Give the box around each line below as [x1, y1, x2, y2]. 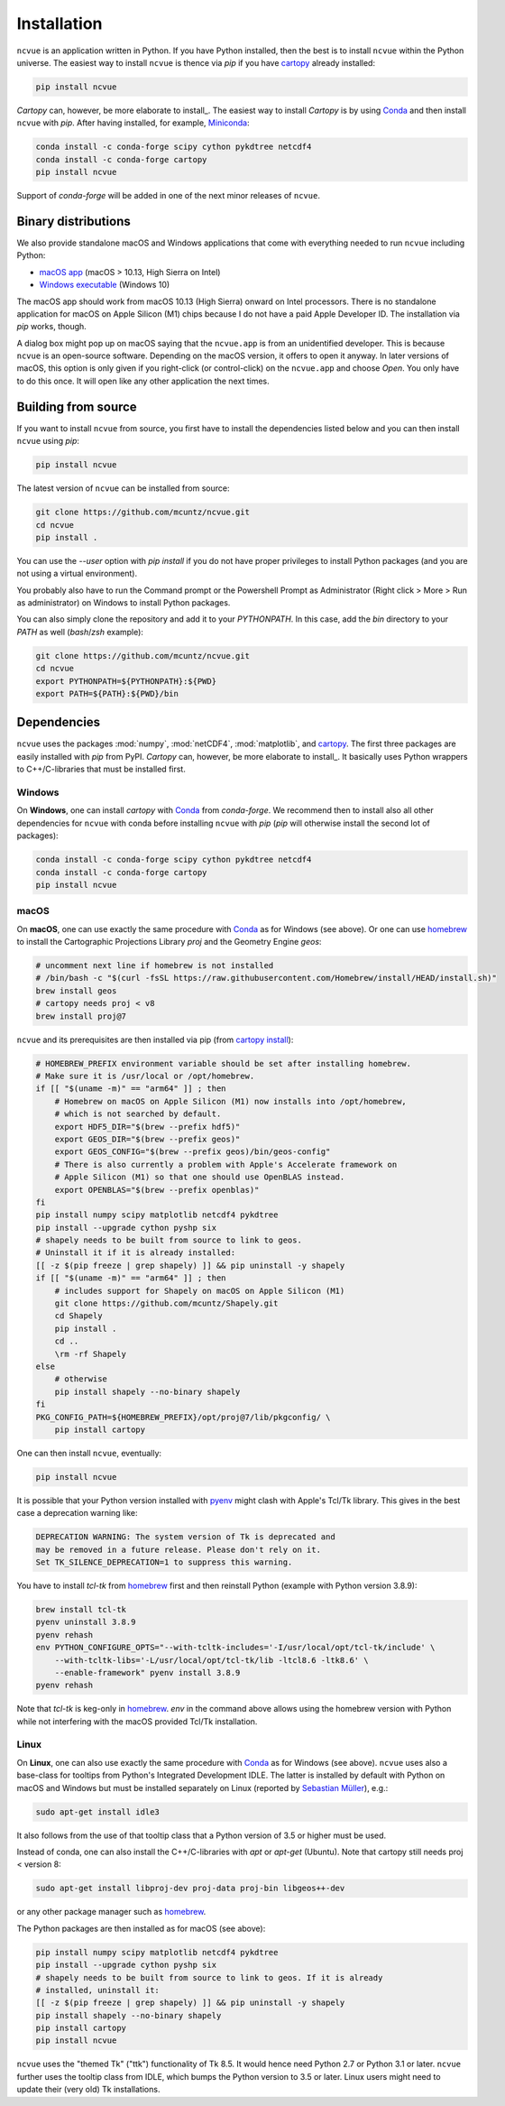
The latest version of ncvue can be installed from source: [16, 483, 230, 494]
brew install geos [35, 985, 117, 996]
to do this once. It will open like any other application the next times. [16, 375, 270, 386]
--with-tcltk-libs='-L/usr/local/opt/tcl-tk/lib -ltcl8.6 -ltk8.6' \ [54, 1655, 369, 1665]
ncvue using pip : [16, 436, 80, 447]
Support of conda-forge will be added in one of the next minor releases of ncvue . [16, 190, 320, 201]
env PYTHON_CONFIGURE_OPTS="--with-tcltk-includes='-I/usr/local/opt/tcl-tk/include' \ [35, 1642, 436, 1653]
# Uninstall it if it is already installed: [35, 1248, 236, 1258]
